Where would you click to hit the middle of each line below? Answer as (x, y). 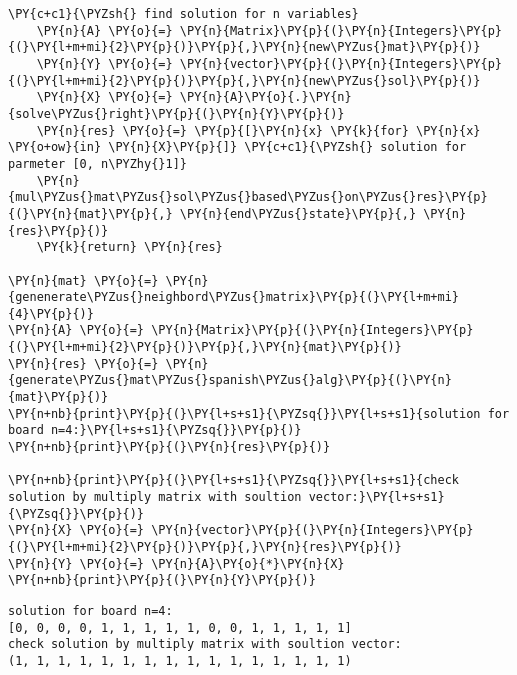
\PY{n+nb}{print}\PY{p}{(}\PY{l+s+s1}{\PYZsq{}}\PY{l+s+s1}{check (234, 480)
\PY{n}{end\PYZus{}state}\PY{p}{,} (298, 213)
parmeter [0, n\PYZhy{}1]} (97, 163)
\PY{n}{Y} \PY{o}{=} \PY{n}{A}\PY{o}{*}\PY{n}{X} (176, 563)
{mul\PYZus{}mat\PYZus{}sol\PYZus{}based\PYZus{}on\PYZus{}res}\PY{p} (248, 197)
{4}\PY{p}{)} (51, 313)
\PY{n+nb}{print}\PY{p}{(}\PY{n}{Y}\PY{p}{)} (162, 580)
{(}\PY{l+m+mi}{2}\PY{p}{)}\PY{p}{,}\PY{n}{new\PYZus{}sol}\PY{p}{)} (244, 80)
